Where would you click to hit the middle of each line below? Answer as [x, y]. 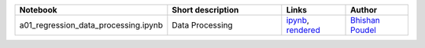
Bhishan [366, 20]
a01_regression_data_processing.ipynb [91, 25]
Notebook [38, 10]
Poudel [364, 30]
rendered [303, 30]
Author [364, 10]
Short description [205, 10]
